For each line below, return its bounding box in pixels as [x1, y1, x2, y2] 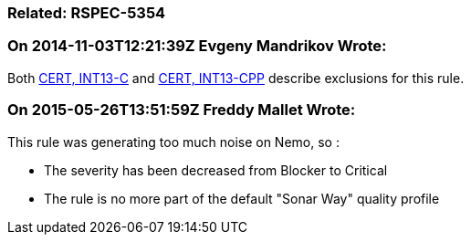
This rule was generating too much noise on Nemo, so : [7, 133, 340, 150]
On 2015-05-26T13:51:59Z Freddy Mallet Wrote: [7, 100, 356, 120]
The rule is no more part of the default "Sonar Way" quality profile [44, 190, 440, 206]
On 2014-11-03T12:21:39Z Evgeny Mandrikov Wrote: [7, 37, 387, 56]
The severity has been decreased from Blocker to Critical [44, 162, 388, 178]
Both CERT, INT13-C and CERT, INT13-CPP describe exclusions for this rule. [7, 69, 465, 86]
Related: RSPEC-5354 [7, 4, 166, 22]
